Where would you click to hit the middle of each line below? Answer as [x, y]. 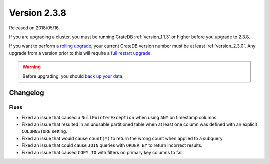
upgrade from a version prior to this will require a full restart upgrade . [81, 53]
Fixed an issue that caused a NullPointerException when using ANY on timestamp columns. [120, 117]
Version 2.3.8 [38, 13]
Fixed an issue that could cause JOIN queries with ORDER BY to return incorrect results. [112, 145]
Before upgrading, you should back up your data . [73, 76]
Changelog [27, 93]
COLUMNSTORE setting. [44, 131]
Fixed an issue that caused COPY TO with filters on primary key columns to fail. [103, 152]
